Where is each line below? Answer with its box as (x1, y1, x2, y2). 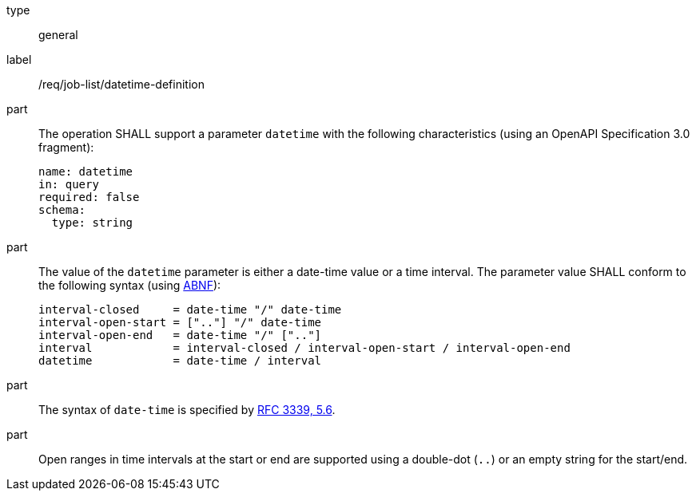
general (38, 28, 78, 41)
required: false (38, 191, 140, 203)
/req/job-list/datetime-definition (38, 77, 205, 91)
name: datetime (38, 165, 133, 178)
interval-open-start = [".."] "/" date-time (38, 316, 322, 329)
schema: (38, 203, 86, 216)
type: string (51, 216, 133, 229)
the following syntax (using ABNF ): (38, 278, 221, 292)
